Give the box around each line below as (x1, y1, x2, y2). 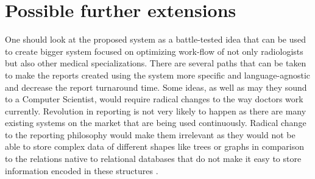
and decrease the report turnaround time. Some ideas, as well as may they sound (5, 80, 307, 93)
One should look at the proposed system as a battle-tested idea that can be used (5, 33, 306, 46)
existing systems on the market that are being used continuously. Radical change (5, 116, 306, 129)
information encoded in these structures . (5, 164, 158, 177)
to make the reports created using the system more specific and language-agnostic (5, 68, 311, 81)
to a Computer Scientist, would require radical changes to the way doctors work (5, 93, 303, 105)
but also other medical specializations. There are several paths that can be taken (5, 57, 306, 69)
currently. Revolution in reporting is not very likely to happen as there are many (5, 104, 306, 117)
